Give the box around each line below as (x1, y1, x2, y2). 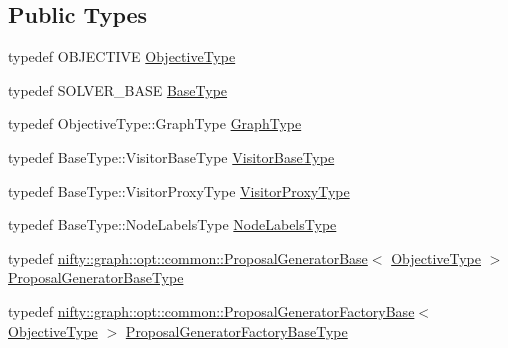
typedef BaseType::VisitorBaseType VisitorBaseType (8, 146, 335, 167)
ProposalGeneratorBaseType (8, 267, 184, 288)
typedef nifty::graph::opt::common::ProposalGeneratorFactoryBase (8, 300, 415, 321)
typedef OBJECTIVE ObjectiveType (8, 46, 236, 67)
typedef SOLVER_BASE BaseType (8, 79, 228, 100)
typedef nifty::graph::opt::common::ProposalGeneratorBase (8, 247, 368, 268)
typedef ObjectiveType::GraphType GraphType (8, 113, 302, 134)
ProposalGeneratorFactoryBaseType (125, 320, 348, 341)
